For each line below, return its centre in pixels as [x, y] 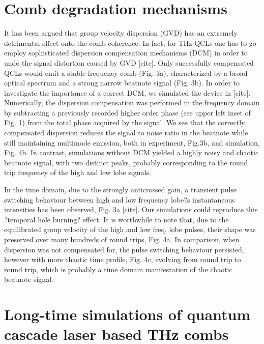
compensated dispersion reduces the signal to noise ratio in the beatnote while [126, 133]
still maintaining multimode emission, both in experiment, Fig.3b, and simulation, [132, 142]
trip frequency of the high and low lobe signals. [78, 172]
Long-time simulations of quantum [127, 314]
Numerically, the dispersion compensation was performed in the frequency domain [132, 103]
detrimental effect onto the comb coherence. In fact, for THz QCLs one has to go [130, 42]
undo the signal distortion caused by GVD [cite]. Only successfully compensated [129, 62]
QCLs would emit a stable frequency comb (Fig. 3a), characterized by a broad [126, 73]
